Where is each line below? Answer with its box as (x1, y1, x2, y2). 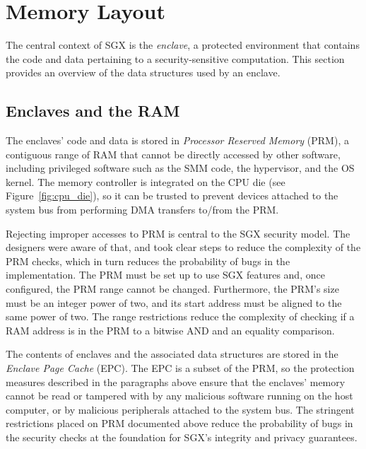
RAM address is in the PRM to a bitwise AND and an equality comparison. (6, 322, 335, 337)
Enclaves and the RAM (6, 100, 180, 122)
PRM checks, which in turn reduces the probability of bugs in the (6, 253, 290, 268)
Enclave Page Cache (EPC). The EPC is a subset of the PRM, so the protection (6, 361, 355, 375)
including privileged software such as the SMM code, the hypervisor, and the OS (6, 161, 355, 175)
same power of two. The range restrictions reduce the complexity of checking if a (6, 309, 355, 324)
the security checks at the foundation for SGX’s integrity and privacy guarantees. (6, 429, 358, 444)
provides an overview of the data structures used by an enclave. (6, 65, 281, 80)
